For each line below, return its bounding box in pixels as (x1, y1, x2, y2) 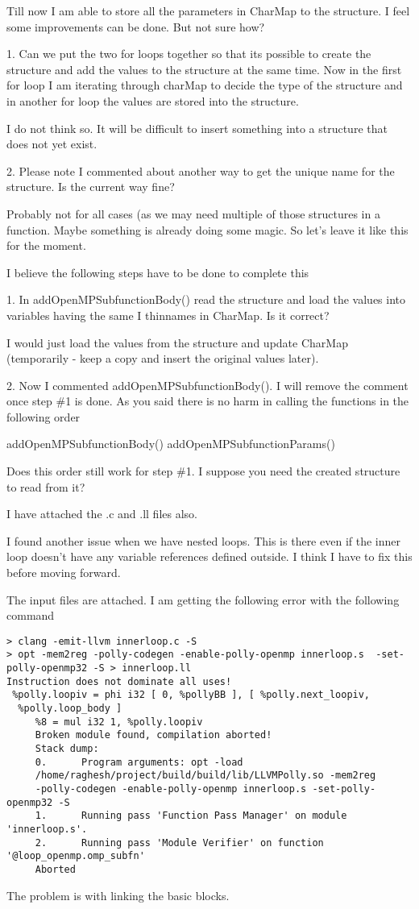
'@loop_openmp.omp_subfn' (6, 850, 145, 862)
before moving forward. (6, 564, 121, 581)
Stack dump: (35, 743, 99, 755)
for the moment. (6, 237, 86, 254)
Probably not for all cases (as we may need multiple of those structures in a (6, 205, 380, 222)
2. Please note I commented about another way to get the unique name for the (6, 162, 395, 179)
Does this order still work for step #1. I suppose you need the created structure (6, 463, 400, 479)
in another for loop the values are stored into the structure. (6, 92, 299, 109)
